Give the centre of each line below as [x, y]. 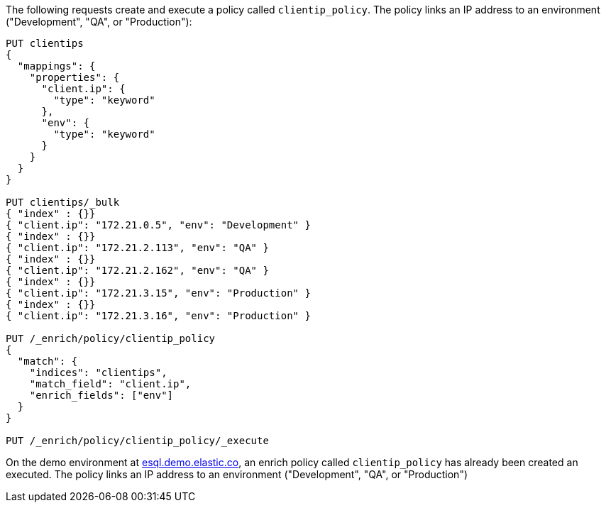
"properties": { [75, 77]
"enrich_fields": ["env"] [101, 395]
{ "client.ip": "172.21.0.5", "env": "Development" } [158, 225]
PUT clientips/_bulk [63, 202]
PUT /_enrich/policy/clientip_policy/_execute [137, 441]
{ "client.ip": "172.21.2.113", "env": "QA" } [137, 248]
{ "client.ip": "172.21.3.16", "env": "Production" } [158, 316]
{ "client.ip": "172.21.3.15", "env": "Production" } [158, 293]
